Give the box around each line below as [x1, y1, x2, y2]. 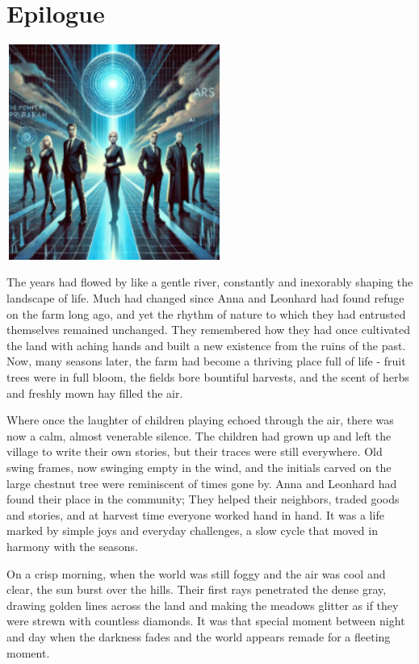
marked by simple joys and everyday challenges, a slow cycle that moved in [6, 522, 378, 539]
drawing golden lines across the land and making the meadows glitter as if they [6, 596, 399, 613]
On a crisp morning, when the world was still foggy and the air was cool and [6, 565, 386, 582]
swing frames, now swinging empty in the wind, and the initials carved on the [6, 458, 392, 475]
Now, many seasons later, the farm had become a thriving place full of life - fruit [6, 353, 406, 370]
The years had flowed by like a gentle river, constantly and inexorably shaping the [6, 274, 413, 290]
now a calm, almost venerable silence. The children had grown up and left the [6, 427, 392, 444]
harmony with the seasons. [6, 537, 138, 554]
